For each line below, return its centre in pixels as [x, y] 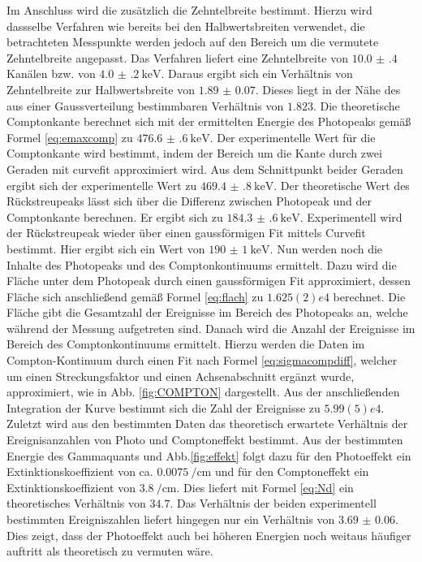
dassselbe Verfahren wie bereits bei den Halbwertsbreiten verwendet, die [186, 26]
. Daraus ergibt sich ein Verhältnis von [257, 73]
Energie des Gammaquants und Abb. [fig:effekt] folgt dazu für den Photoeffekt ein [209, 455]
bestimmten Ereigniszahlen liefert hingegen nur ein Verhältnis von [171, 519]
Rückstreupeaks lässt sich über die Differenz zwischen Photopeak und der [189, 201]
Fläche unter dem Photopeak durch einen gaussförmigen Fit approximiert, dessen [209, 281]
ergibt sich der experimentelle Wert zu [102, 185]
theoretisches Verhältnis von [76, 503]
